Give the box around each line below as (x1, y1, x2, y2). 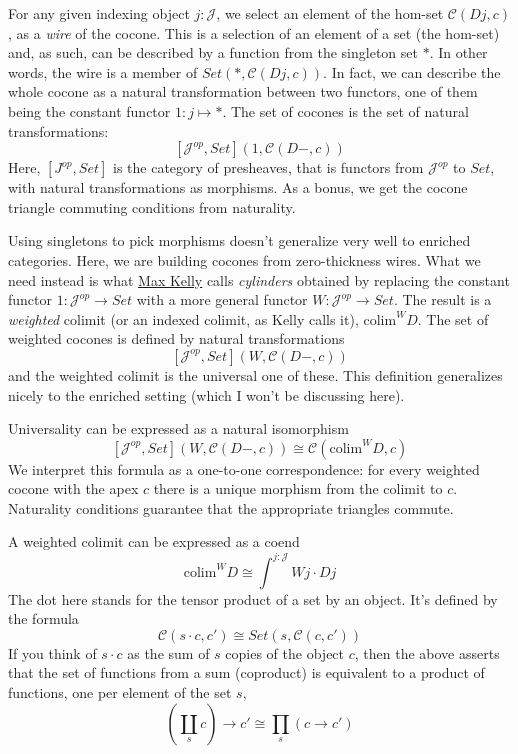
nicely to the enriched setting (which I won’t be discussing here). (8, 384, 405, 405)
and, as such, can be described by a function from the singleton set (8, 42, 418, 63)
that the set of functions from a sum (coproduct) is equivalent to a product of (8, 662, 485, 683)
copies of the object (225, 642, 345, 663)
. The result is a (393, 289, 492, 310)
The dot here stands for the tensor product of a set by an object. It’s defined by (8, 588, 498, 609)
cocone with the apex (8, 478, 139, 499)
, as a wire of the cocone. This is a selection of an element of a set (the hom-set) (8, 22, 500, 43)
